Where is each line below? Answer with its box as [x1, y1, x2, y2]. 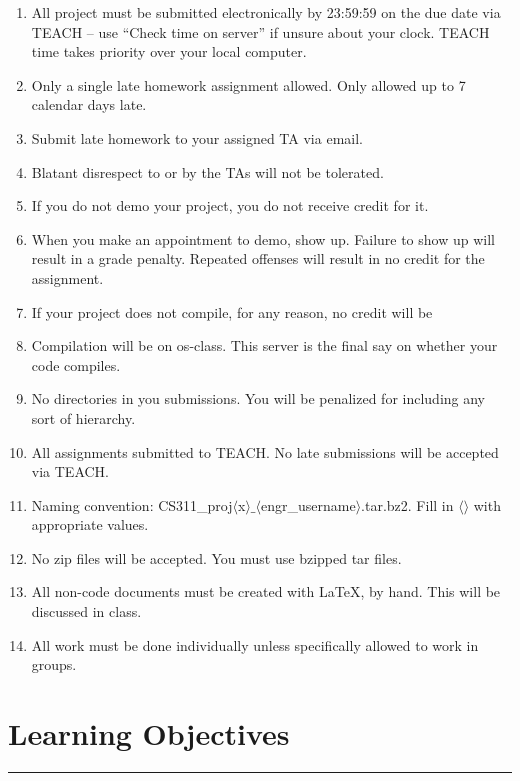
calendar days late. [31, 94, 147, 115]
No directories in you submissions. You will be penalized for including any [31, 388, 486, 409]
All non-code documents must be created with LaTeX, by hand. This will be [31, 581, 501, 602]
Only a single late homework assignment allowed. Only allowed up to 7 [31, 74, 466, 95]
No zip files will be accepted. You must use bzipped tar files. [31, 547, 402, 568]
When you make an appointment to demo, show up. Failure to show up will [31, 228, 495, 249]
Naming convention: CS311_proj [31, 494, 233, 515]
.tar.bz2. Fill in [361, 494, 454, 515]
